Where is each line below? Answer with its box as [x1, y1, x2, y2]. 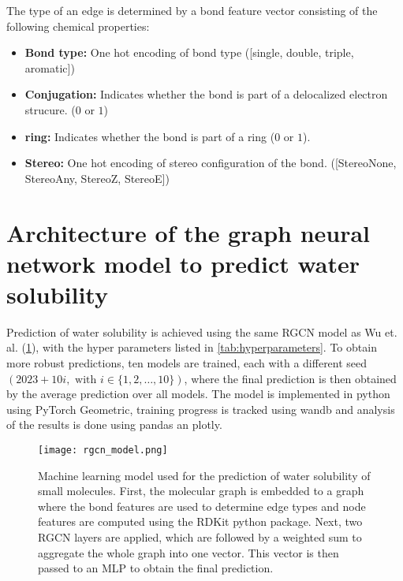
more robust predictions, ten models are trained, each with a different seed [6, 355, 368, 371]
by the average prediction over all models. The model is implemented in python [6, 385, 390, 402]
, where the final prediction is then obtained [184, 370, 397, 386]
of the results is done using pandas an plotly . [6, 416, 222, 433]
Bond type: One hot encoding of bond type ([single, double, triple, [24, 44, 354, 61]
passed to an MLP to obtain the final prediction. [38, 560, 274, 576]
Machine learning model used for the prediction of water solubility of [38, 467, 371, 483]
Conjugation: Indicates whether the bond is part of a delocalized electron [24, 86, 388, 102]
